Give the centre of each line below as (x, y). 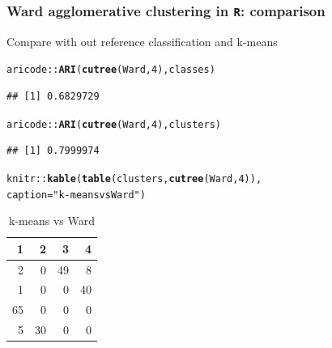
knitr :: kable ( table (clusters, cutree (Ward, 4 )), (134, 178)
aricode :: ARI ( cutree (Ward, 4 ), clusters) (114, 124)
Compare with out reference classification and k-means (142, 41)
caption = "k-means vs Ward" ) (76, 195)
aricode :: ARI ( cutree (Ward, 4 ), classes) (111, 70)
